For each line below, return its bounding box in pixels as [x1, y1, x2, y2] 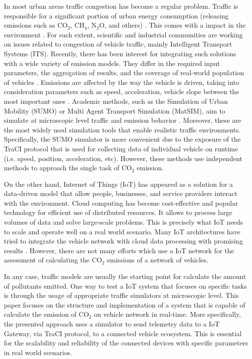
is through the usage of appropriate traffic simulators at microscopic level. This [4, 290, 239, 300]
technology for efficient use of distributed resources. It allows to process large [4, 207, 233, 217]
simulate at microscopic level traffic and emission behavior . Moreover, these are [4, 115, 241, 125]
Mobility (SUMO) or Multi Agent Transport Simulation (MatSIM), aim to [4, 105, 225, 115]
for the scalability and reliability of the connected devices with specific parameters [4, 338, 248, 348]
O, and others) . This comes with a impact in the [99, 20, 246, 30]
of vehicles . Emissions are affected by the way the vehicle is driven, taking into [4, 77, 239, 87]
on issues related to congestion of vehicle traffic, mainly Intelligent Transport [4, 39, 232, 49]
